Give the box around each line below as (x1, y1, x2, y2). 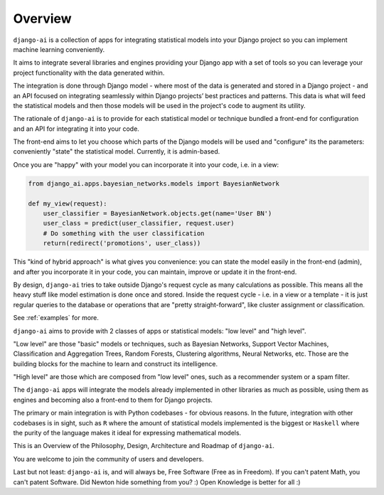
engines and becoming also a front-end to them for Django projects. (13, 395, 213, 404)
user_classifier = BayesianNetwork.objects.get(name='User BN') (43, 210, 272, 217)
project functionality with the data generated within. (13, 68, 165, 77)
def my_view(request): (28, 199, 107, 208)
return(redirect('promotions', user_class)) (43, 239, 201, 247)
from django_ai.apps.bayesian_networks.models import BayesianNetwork (28, 179, 280, 188)
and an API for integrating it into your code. (13, 124, 140, 133)
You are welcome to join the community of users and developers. (13, 454, 204, 463)
